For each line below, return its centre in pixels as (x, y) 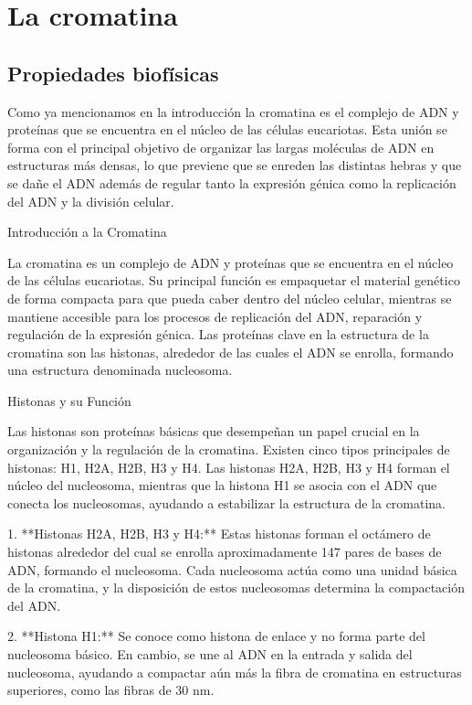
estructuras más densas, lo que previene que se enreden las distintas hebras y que (235, 165)
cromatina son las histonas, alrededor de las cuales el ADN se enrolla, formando (231, 352)
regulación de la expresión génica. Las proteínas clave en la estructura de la (218, 334)
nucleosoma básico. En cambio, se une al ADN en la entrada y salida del (210, 654)
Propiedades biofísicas (113, 73)
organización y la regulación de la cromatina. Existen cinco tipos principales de (229, 449)
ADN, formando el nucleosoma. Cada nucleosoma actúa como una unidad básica (232, 569)
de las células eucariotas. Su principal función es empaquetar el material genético (234, 280)
